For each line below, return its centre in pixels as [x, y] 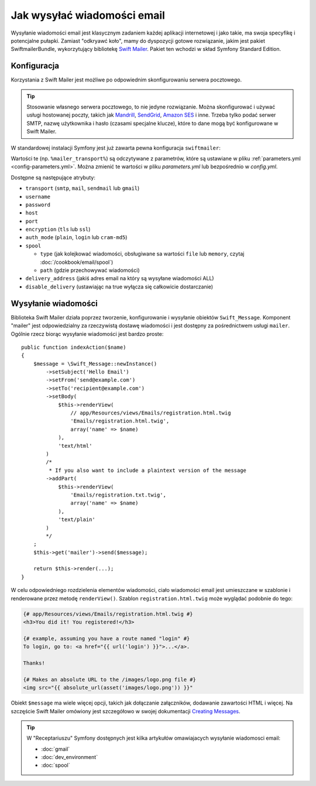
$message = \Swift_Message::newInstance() [95, 364]
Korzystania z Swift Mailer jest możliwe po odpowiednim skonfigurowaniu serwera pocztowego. [126, 80]
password [38, 205]
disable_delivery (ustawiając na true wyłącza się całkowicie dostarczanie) [119, 287]
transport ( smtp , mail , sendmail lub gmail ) [83, 188]
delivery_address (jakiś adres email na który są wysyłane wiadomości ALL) [120, 278]
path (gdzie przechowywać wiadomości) [90, 270]
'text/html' [75, 446]
